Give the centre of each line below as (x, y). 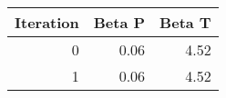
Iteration (47, 22)
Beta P (119, 22)
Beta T (185, 22)
